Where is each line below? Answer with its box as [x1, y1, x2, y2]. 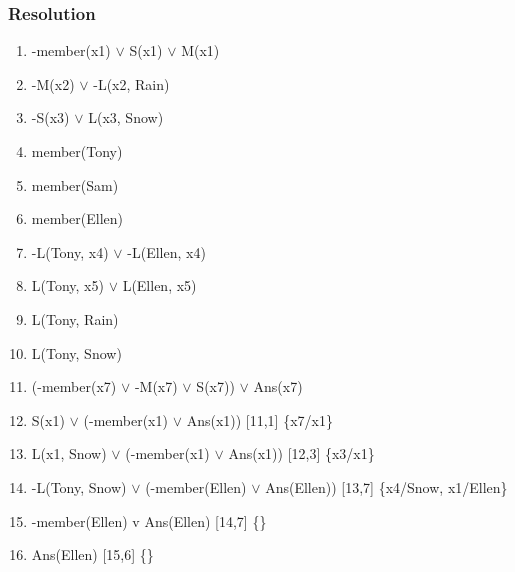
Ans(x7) [253, 376, 303, 397]
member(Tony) [31, 141, 123, 161]
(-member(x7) [31, 376, 117, 397]
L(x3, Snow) [88, 107, 164, 128]
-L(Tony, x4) [31, 241, 109, 262]
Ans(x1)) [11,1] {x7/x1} [186, 409, 333, 430]
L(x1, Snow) [31, 443, 107, 464]
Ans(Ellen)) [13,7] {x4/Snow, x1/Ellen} [265, 476, 508, 497]
